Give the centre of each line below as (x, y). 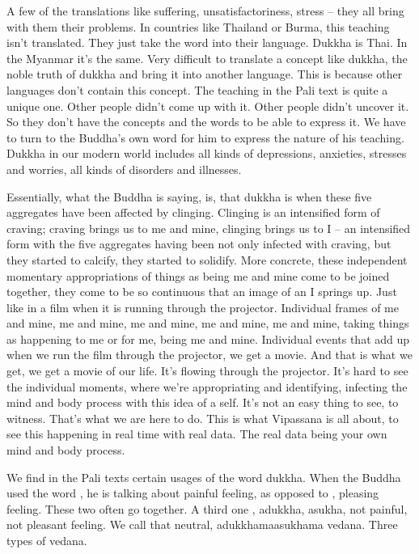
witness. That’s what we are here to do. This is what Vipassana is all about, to (203, 418)
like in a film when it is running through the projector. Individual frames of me (203, 307)
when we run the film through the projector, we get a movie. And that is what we (209, 355)
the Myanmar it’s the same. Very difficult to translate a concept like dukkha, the (207, 58)
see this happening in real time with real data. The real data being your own (197, 434)
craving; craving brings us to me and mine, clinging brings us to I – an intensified (209, 228)
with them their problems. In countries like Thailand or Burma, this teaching (198, 26)
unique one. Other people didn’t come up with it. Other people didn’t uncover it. (208, 106)
